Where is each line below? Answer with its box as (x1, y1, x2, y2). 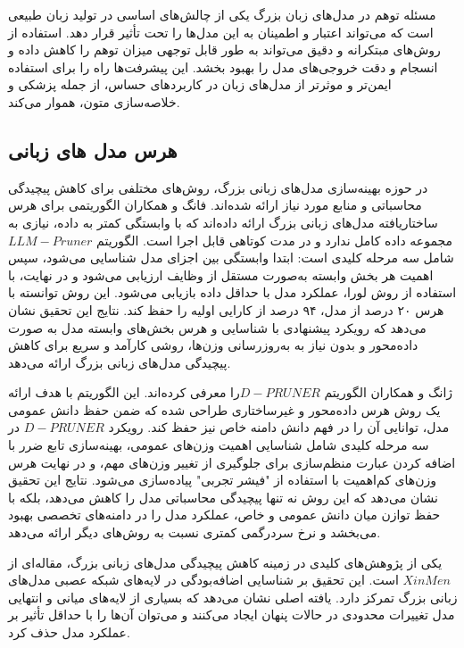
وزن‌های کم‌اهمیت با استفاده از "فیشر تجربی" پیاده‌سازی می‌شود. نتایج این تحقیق (8, 470, 437, 489)
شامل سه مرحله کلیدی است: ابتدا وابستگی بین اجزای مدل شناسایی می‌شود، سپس (8, 248, 454, 267)
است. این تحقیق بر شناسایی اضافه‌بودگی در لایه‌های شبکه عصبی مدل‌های (8, 570, 399, 589)
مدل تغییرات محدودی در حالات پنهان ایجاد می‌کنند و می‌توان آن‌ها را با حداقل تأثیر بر (8, 605, 455, 624)
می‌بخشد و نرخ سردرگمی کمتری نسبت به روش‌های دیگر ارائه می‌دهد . (8, 523, 381, 542)
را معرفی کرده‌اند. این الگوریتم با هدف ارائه (8, 383, 240, 402)
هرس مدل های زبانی (8, 136, 178, 163)
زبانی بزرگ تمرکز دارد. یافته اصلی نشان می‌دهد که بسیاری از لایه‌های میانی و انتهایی (8, 587, 458, 606)
